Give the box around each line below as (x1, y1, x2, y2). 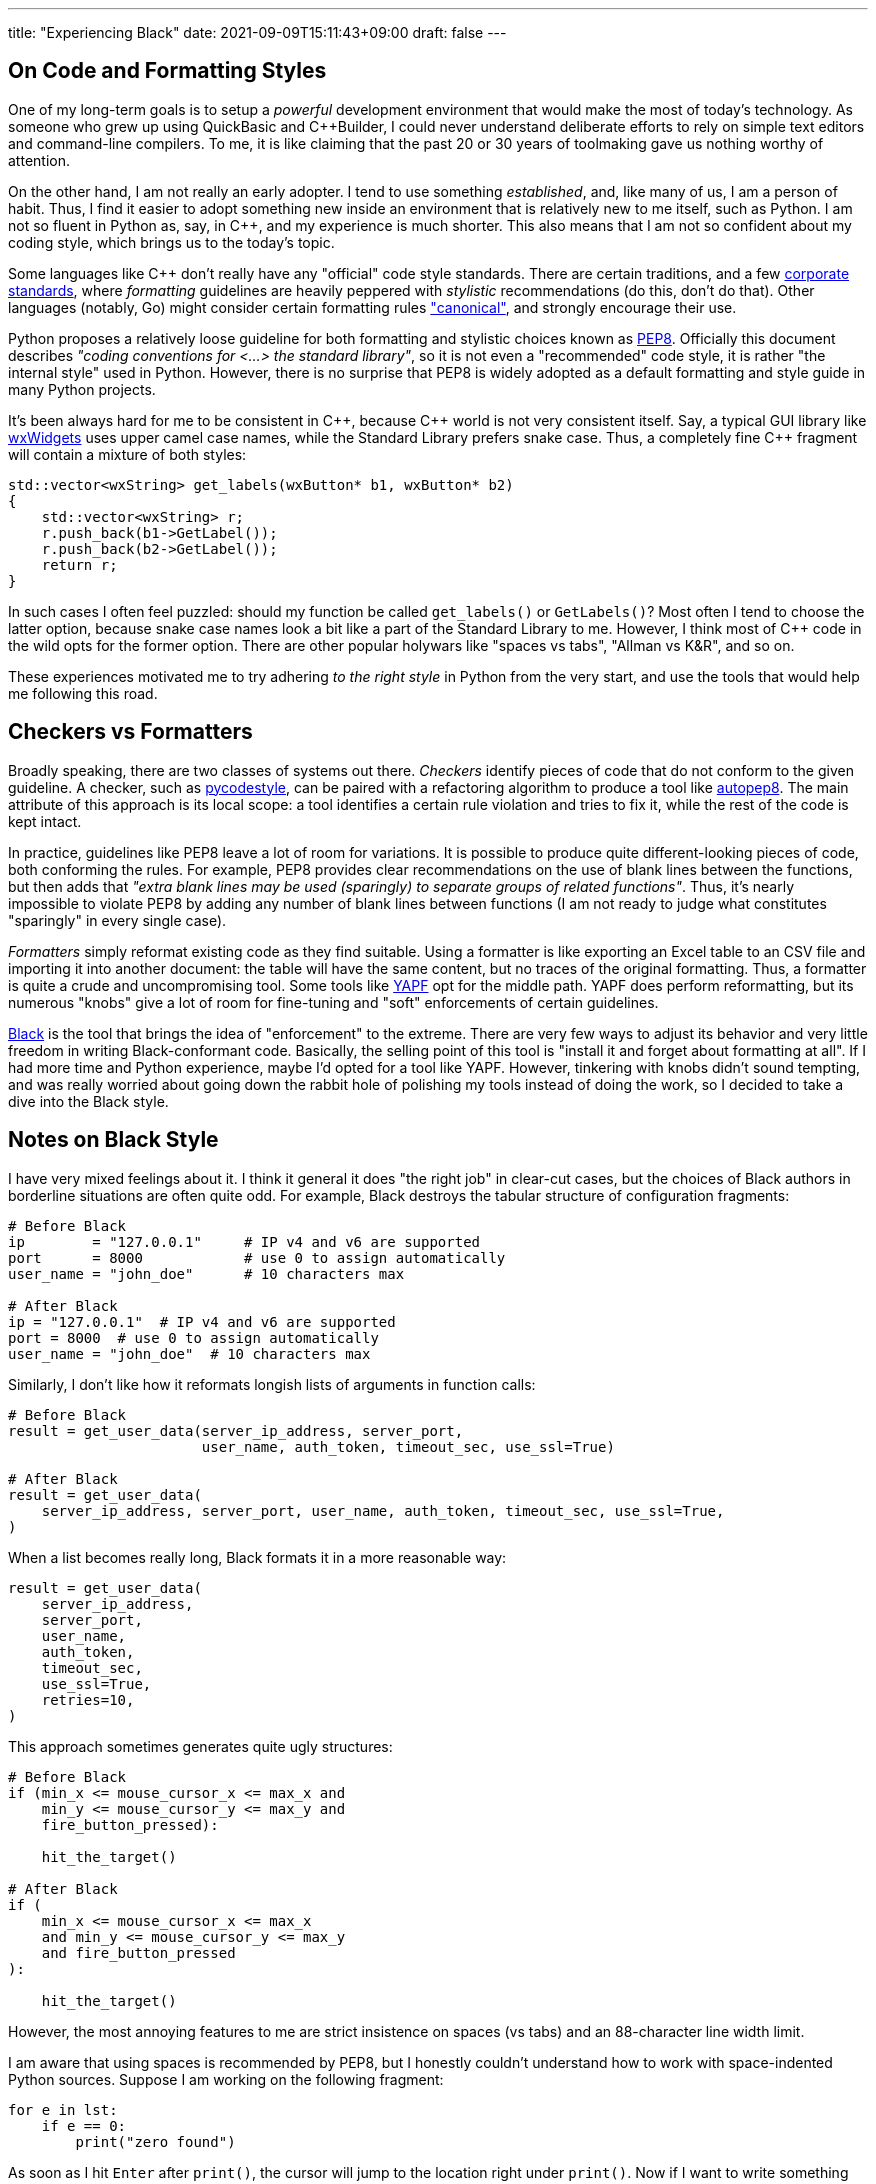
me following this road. (8, 684, 158, 702)
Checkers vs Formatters (8, 719, 253, 745)
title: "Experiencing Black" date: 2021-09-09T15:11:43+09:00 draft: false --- (8, 24, 507, 41)
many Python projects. (8, 380, 156, 398)
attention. (8, 151, 70, 169)
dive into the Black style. (8, 1092, 169, 1110)
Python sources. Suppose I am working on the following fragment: (8, 2070, 444, 2088)
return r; (41, 556, 118, 573)
